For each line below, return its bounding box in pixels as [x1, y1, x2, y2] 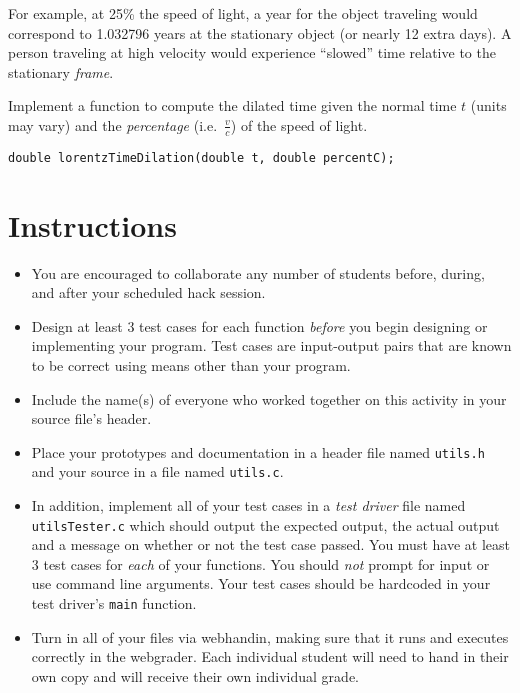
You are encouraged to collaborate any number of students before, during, [31, 262, 485, 283]
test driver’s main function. [31, 593, 197, 614]
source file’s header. [31, 408, 152, 429]
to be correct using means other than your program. [31, 354, 351, 375]
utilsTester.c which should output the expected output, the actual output [31, 514, 500, 535]
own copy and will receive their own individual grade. [31, 665, 359, 686]
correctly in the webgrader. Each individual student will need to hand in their [31, 646, 509, 667]
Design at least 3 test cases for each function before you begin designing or [31, 315, 488, 336]
